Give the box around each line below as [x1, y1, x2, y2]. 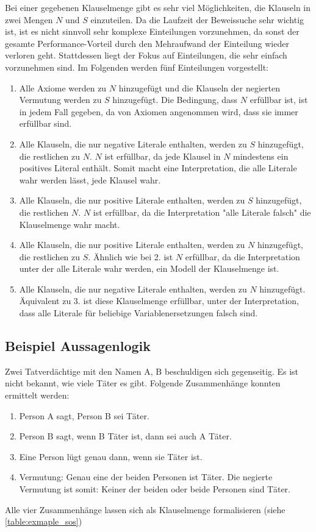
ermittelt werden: [5, 389, 70, 402]
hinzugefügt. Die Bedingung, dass [112, 93, 238, 106]
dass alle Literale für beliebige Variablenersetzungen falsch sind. [19, 307, 258, 319]
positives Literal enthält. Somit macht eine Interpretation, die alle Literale [19, 161, 297, 174]
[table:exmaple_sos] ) [5, 515, 82, 528]
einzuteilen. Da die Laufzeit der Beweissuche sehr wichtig [90, 13, 304, 26]
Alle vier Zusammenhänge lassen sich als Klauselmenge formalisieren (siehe [5, 503, 285, 516]
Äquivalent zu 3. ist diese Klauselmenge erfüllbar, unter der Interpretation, [19, 294, 300, 307]
